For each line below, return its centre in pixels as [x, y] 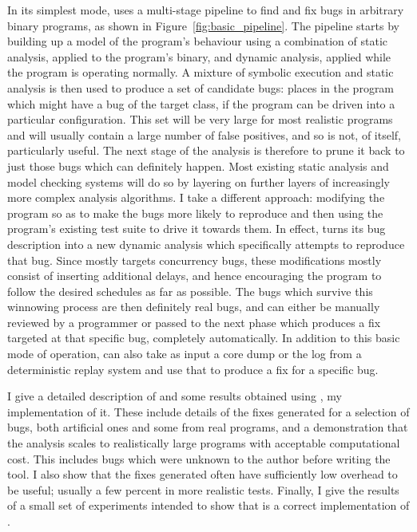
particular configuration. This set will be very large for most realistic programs [200, 119]
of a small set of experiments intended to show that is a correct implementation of [208, 505]
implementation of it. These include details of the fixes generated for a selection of [208, 411]
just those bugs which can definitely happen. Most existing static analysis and [198, 166]
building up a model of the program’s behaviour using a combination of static [198, 41]
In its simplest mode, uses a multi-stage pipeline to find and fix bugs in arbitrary [206, 10]
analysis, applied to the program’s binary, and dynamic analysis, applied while [199, 56]
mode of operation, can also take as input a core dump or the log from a [185, 354]
